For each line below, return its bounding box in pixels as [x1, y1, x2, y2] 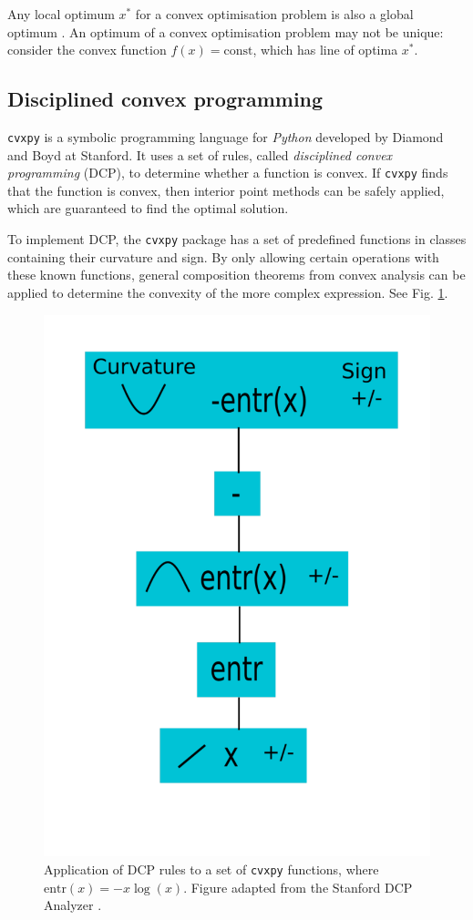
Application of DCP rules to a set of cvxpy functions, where [44, 859, 379, 878]
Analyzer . [44, 895, 102, 915]
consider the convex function [7, 40, 167, 59]
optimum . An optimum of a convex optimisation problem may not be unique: [7, 22, 444, 41]
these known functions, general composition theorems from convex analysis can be [7, 265, 466, 284]
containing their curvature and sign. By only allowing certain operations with [7, 247, 439, 266]
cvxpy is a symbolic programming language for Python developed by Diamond [7, 127, 444, 146]
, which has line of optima [252, 40, 398, 59]
